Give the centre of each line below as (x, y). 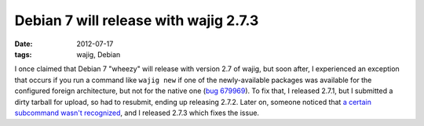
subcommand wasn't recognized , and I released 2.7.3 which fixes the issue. (137, 113)
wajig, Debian (99, 54)
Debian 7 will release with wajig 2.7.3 (137, 20)
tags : (23, 54)
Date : (24, 44)
